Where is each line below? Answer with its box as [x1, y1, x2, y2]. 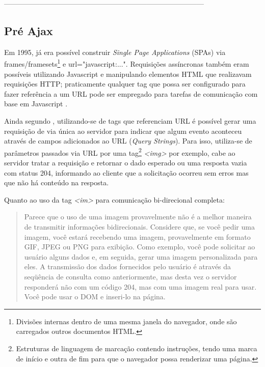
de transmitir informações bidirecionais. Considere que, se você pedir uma [24, 221, 255, 232]
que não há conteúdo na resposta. [4, 177, 109, 188]
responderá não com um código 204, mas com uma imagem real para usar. [24, 281, 257, 292]
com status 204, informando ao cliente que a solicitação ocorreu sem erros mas [4, 167, 249, 178]
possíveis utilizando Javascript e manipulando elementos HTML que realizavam [4, 68, 252, 79]
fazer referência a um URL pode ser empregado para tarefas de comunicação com [4, 88, 258, 99]
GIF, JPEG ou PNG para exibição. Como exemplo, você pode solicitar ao [24, 241, 255, 252]
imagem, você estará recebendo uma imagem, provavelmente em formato [24, 231, 251, 242]
